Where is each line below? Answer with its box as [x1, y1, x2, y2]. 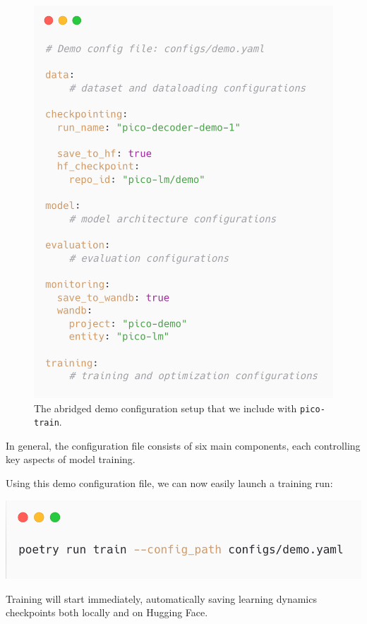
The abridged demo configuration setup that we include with [34, 400, 297, 415]
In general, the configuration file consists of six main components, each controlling [6, 438, 361, 452]
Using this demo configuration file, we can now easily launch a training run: [6, 476, 333, 491]
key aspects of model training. [6, 452, 136, 467]
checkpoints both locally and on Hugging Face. [6, 605, 208, 620]
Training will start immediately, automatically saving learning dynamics [6, 591, 317, 606]
